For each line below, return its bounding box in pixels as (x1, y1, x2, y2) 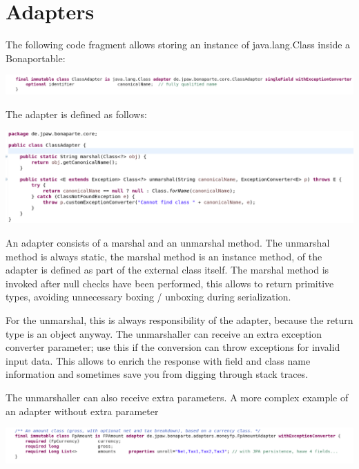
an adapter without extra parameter (6, 403, 159, 418)
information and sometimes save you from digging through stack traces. (6, 367, 309, 381)
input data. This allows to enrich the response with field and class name (6, 353, 311, 367)
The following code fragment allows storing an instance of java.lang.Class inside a (6, 37, 351, 52)
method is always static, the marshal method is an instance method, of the (6, 249, 322, 263)
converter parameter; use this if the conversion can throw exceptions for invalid (6, 340, 340, 354)
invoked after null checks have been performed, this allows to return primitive (6, 276, 334, 290)
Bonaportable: (6, 50, 66, 65)
